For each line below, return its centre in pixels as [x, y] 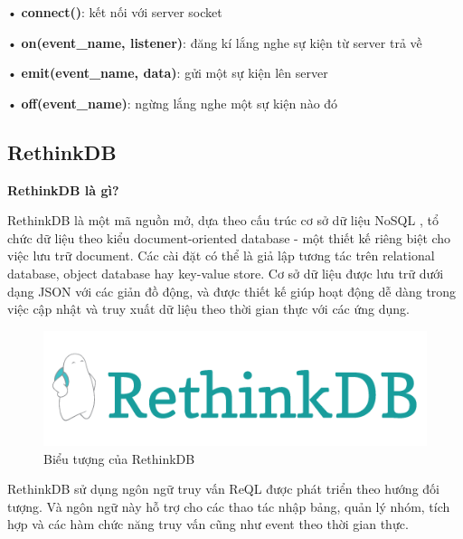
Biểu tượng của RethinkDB [119, 458]
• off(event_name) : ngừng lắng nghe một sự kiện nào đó [173, 103]
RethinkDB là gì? [63, 189]
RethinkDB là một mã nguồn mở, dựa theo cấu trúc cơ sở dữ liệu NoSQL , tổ [223, 220]
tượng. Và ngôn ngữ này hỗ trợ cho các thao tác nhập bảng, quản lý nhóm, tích [229, 506]
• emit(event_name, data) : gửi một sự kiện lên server [168, 73]
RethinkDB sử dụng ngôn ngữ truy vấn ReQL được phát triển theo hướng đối [223, 489]
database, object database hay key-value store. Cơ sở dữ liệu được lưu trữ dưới [226, 273]
